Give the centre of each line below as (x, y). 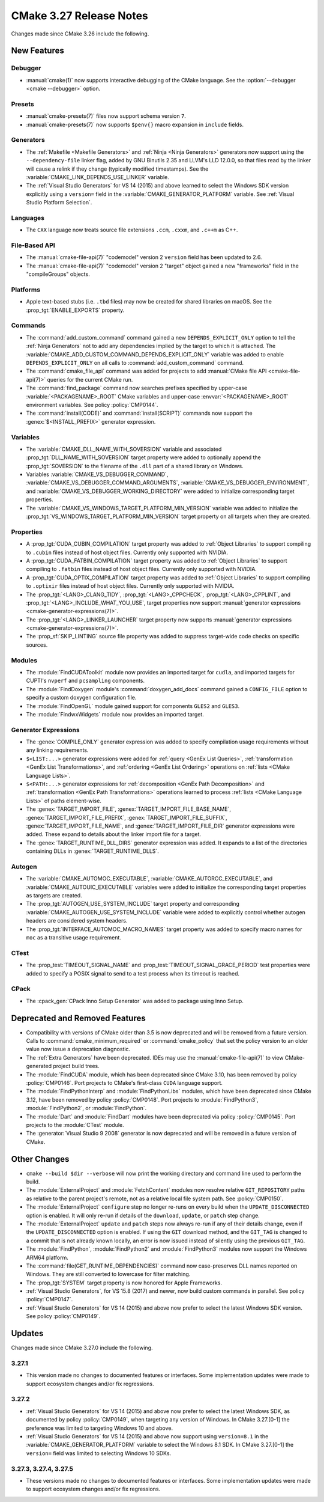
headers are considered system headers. (77, 921)
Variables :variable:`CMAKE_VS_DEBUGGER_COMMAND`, (97, 474)
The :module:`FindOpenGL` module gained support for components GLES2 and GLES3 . (133, 706)
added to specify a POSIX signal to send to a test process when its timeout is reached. (133, 973)
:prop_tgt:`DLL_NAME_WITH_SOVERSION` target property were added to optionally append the (143, 457)
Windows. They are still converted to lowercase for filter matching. (108, 1274)
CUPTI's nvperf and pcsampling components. (85, 681)
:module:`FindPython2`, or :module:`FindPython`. (86, 1108)
